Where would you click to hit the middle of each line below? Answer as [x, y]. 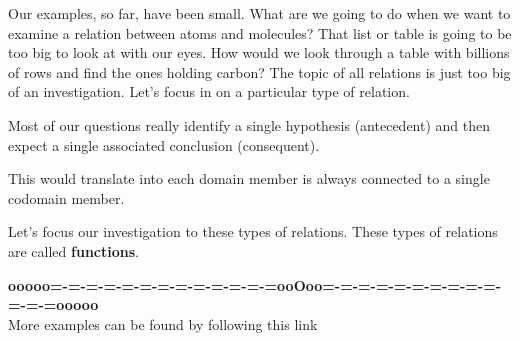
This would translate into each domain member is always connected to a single [249, 178]
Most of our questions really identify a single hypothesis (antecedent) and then [249, 124]
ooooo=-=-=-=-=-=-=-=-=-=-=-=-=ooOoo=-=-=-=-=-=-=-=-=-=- [255, 284]
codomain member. [66, 197]
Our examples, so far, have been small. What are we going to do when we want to [259, 13]
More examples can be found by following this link [163, 323]
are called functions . [73, 250]
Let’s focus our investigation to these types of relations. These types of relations [253, 231]
